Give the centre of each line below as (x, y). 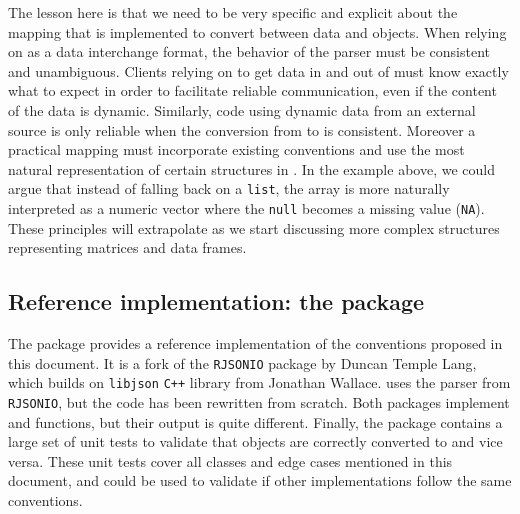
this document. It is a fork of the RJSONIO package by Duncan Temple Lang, (242, 362)
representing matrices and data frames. (127, 247)
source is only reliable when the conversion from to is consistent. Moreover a (242, 129)
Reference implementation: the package (216, 301)
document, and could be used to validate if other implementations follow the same (260, 480)
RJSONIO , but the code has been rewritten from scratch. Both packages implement (259, 401)
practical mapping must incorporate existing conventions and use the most (236, 149)
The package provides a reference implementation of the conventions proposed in (255, 343)
